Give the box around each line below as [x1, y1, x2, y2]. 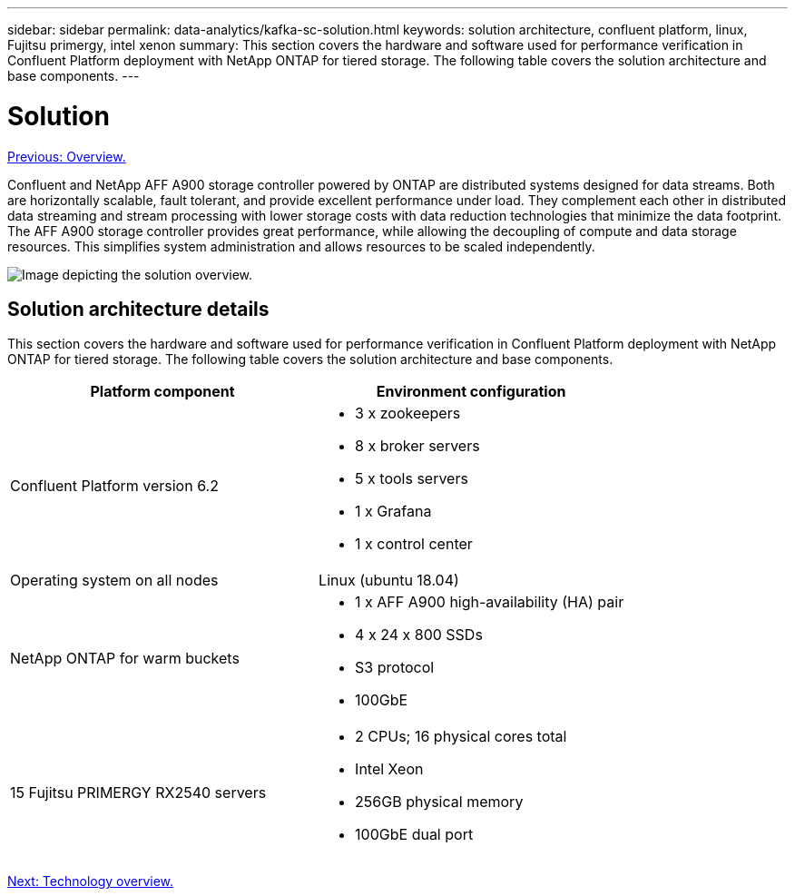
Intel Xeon [355, 760, 424, 779]
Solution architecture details [7, 297, 270, 320]
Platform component [90, 382, 235, 401]
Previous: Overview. [7, 148, 126, 164]
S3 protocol [355, 658, 435, 677]
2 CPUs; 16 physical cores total [355, 727, 567, 746]
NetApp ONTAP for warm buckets [10, 649, 240, 668]
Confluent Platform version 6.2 [10, 477, 219, 496]
